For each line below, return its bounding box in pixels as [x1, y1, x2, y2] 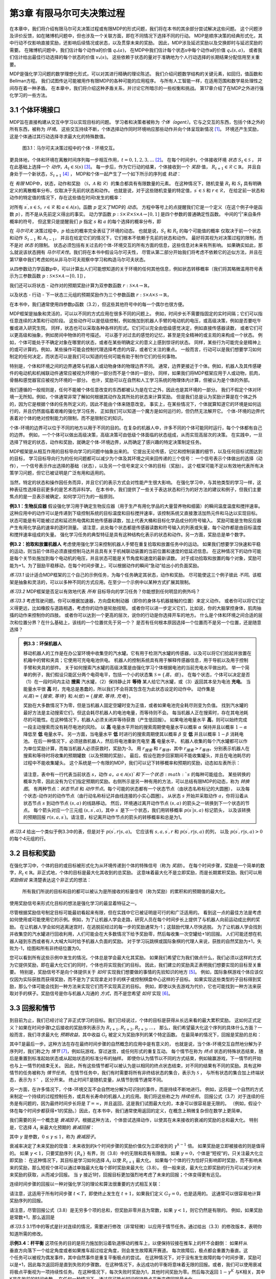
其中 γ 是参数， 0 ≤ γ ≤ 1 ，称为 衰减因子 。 [9, 1134, 99, 1140]
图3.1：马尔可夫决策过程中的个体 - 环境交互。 [22, 145, 118, 151]
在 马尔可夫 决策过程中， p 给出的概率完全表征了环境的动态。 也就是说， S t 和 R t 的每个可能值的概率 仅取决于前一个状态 [9, 228, 262, 235]
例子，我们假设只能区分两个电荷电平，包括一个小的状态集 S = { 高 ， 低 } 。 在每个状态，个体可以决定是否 [32, 671, 250, 677]
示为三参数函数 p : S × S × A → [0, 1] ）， [9, 273, 88, 279]
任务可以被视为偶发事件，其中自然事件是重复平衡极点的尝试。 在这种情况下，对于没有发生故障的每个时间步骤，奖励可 [13, 1254, 262, 1261]
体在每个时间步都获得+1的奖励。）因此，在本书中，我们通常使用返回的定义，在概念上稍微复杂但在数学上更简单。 [9, 1108, 245, 1114]
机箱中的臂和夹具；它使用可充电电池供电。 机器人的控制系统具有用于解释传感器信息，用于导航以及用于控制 [23, 657, 248, 664]
